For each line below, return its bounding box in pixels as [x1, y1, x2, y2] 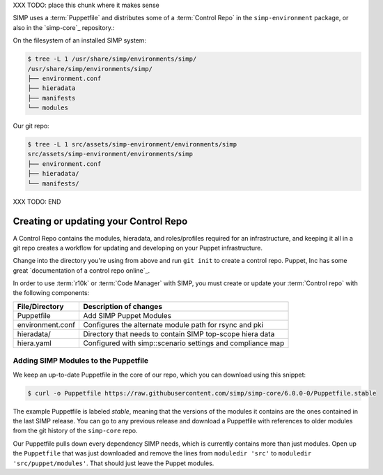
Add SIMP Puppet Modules [83, 310, 172, 320]
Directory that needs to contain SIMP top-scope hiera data [83, 329, 275, 338]
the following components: [13, 289, 90, 297]
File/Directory [17, 301, 64, 311]
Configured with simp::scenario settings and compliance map [83, 338, 285, 348]
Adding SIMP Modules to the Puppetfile [13, 356, 149, 365]
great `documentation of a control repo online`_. [13, 266, 150, 275]
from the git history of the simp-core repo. [13, 426, 138, 435]
